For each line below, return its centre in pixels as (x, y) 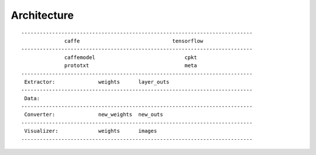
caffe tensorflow (134, 41)
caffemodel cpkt (131, 57)
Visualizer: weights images (91, 131)
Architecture (42, 15)
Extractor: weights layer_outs (97, 82)
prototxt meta (131, 66)
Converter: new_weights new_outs (94, 115)
